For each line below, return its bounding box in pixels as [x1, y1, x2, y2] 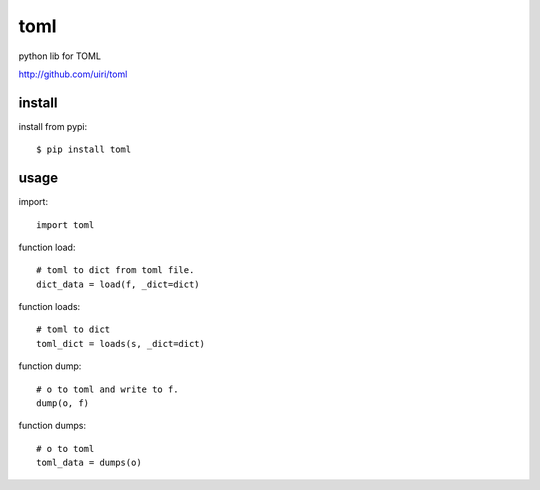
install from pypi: [18, 120, 88, 132]
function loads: [18, 301, 81, 313]
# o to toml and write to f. [36, 383, 179, 395]
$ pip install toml [36, 144, 132, 155]
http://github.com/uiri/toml [18, 68, 128, 80]
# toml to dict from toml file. [36, 265, 195, 276]
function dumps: [18, 420, 87, 432]
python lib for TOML [18, 50, 102, 62]
